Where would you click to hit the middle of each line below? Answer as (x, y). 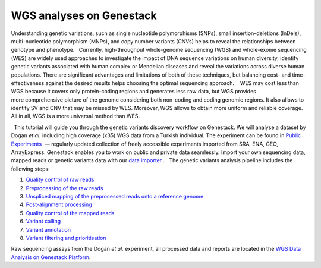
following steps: (30, 169)
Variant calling (43, 221)
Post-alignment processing (59, 204)
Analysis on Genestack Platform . (51, 257)
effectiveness (28, 83)
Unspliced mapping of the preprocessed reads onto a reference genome (115, 196)
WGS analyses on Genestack (84, 15)
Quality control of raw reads (60, 180)
